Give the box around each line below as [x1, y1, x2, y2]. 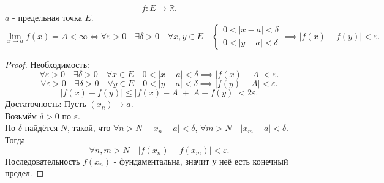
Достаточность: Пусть [5, 97, 86, 110]
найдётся [24, 121, 58, 134]
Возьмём [5, 109, 37, 122]
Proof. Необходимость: [5, 58, 89, 70]
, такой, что [67, 121, 111, 134]
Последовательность [5, 154, 80, 167]
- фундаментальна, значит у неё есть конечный [113, 154, 288, 167]
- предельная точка [12, 11, 82, 23]
